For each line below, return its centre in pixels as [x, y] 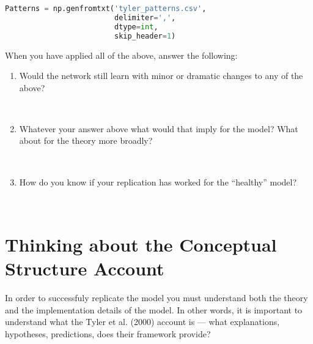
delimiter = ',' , [145, 17]
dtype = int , [136, 27]
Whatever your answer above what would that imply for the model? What [159, 128]
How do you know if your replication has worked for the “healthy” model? [158, 181]
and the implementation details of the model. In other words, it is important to [154, 309]
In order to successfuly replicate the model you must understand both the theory [156, 298]
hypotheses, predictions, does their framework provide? [108, 333]
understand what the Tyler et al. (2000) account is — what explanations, [142, 322]
